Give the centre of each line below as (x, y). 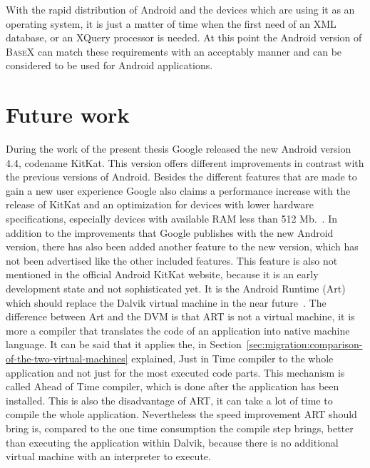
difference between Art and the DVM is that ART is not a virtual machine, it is (180, 316)
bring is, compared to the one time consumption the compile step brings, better (180, 428)
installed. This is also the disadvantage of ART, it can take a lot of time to (169, 400)
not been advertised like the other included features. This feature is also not (172, 260)
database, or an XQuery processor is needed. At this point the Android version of (184, 37)
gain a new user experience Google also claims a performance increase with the (178, 190)
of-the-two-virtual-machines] (67, 358)
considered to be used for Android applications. (109, 65)
